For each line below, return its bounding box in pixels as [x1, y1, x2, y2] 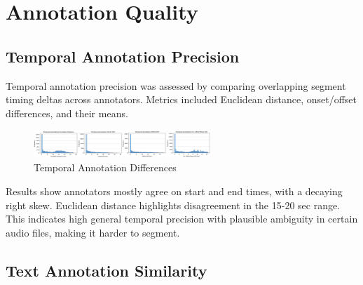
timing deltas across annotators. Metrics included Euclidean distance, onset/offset [6, 92, 357, 107]
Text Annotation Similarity [6, 259, 207, 281]
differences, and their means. [6, 105, 128, 120]
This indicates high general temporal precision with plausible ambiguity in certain [6, 211, 358, 226]
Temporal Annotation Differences [34, 160, 177, 175]
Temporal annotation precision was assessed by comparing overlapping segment [6, 78, 346, 93]
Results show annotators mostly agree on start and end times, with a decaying [6, 184, 343, 199]
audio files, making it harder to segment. [6, 225, 180, 239]
